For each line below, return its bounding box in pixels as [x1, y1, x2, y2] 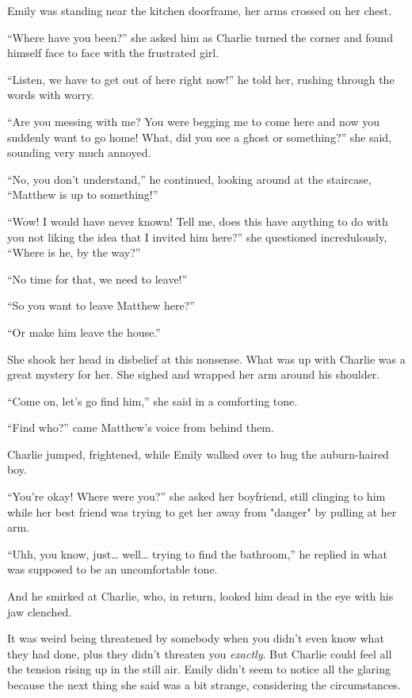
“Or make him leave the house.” [7, 323, 161, 340]
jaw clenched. [7, 603, 72, 620]
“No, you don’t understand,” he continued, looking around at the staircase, [7, 170, 372, 187]
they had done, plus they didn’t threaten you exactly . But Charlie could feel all [7, 645, 392, 662]
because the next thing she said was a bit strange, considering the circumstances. [7, 677, 401, 692]
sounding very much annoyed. [7, 144, 151, 161]
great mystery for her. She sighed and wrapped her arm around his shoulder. [7, 366, 380, 383]
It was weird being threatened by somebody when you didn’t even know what [7, 630, 384, 647]
